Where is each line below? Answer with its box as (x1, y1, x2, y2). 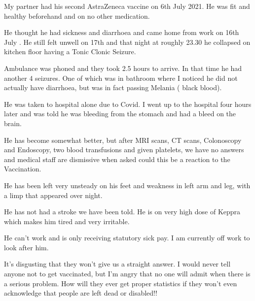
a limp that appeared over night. (4, 190, 103, 200)
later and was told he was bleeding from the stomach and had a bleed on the (4, 108, 236, 119)
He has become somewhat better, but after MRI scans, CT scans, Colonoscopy (4, 134, 242, 145)
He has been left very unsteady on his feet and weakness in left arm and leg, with (4, 180, 251, 190)
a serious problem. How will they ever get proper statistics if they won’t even (4, 278, 237, 288)
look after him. (4, 242, 49, 252)
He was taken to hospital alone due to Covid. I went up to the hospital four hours (4, 99, 252, 109)
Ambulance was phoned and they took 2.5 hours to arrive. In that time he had (4, 63, 242, 73)
